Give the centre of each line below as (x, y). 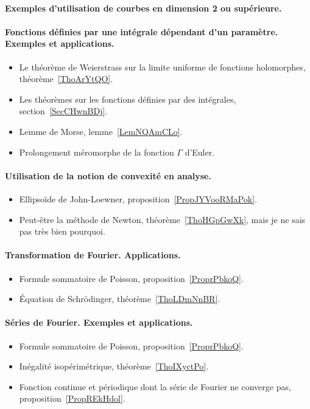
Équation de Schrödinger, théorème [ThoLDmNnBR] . (120, 299)
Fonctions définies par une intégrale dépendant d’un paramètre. (142, 31)
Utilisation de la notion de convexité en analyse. (108, 175)
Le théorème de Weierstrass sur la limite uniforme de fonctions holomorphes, (162, 67)
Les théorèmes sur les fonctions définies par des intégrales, (128, 99)
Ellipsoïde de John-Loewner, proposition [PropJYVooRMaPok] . (138, 198)
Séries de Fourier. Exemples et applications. (99, 322)
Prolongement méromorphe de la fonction (97, 152)
